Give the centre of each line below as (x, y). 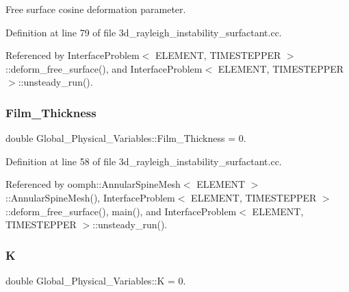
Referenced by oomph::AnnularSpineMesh (93, 184)
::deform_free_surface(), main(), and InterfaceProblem (121, 211)
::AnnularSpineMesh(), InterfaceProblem (90, 197)
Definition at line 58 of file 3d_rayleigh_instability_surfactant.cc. (144, 161)
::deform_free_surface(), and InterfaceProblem (104, 68)
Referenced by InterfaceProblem (73, 55)
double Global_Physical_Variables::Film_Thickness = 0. (126, 138)
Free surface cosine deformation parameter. (96, 9)
